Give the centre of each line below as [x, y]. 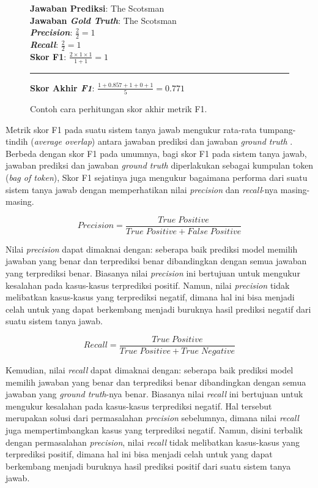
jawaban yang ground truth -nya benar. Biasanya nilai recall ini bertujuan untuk [154, 394]
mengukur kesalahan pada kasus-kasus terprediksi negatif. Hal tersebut [139, 406]
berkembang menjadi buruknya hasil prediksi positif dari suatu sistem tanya [148, 466]
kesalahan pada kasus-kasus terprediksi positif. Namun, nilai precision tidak [148, 285]
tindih [17, 141]
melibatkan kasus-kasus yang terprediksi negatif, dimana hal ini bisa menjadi [150, 297]
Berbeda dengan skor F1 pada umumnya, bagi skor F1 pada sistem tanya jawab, [156, 153]
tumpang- [278, 129]
